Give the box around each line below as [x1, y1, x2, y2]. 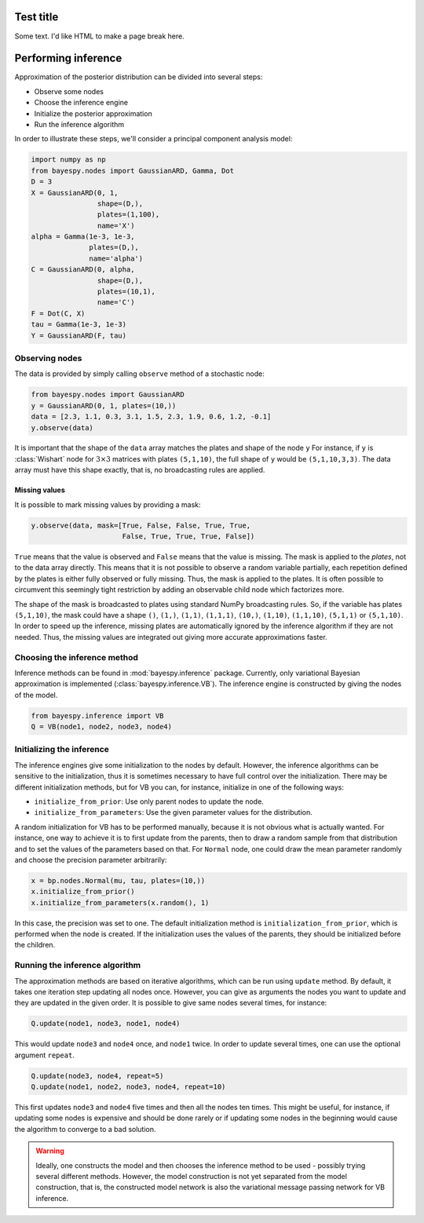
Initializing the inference [14, 744, 110, 755]
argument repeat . [14, 1050, 75, 1060]
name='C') [97, 298, 135, 307]
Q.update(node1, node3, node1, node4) [31, 1019, 181, 1028]
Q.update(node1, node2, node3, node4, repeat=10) [31, 1082, 226, 1091]
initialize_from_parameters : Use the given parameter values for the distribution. [34, 808, 313, 817]
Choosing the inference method [14, 652, 139, 663]
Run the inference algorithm [34, 119, 125, 129]
